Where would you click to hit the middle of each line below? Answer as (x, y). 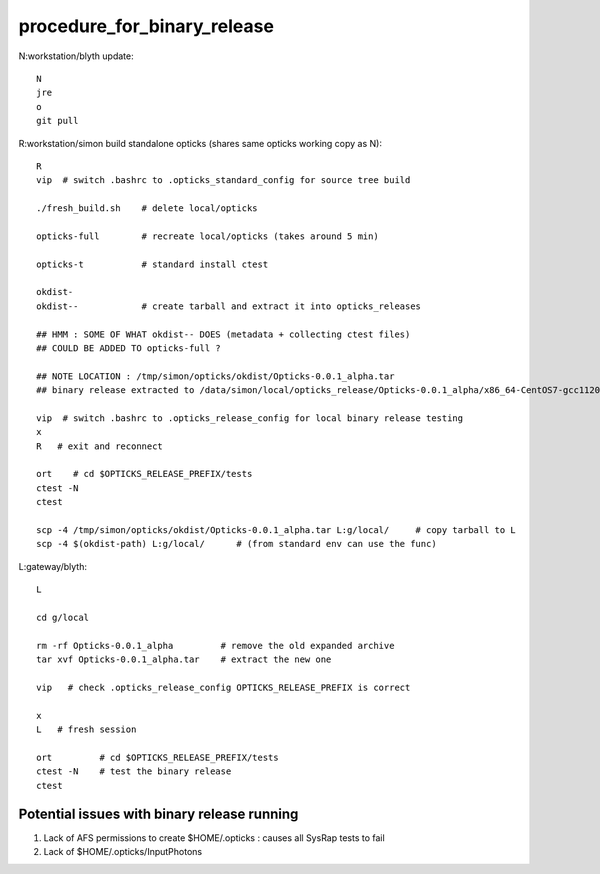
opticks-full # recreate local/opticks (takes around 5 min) (207, 236)
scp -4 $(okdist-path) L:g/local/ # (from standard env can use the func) (236, 544)
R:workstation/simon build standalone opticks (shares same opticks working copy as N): (200, 143)
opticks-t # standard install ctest (152, 264)
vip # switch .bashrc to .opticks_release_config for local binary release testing (250, 418)
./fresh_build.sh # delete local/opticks (147, 208)
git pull (57, 121)
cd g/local (63, 617)
